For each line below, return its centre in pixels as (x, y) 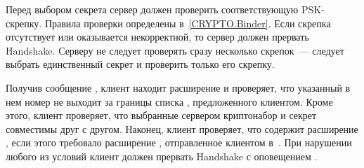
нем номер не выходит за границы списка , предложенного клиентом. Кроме (169, 101)
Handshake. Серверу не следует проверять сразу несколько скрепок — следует (175, 50)
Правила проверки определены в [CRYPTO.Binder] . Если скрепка (188, 23)
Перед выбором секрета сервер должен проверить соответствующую (152, 9)
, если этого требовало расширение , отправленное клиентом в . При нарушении (179, 142)
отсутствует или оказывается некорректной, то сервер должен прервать (157, 37)
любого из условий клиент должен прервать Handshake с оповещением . (162, 156)
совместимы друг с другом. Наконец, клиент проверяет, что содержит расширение (182, 128)
